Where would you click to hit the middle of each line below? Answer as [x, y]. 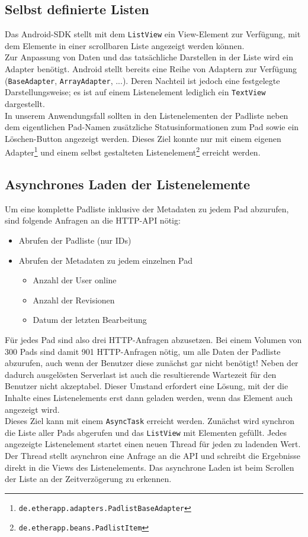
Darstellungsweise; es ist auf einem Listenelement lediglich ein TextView [135, 92]
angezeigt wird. [32, 409]
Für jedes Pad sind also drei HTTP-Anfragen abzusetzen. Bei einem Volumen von [153, 339]
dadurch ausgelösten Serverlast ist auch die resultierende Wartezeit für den [141, 374]
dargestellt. [25, 103]
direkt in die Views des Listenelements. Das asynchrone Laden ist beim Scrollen [150, 467]
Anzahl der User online [75, 280]
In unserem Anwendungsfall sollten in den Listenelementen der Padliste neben [147, 115]
